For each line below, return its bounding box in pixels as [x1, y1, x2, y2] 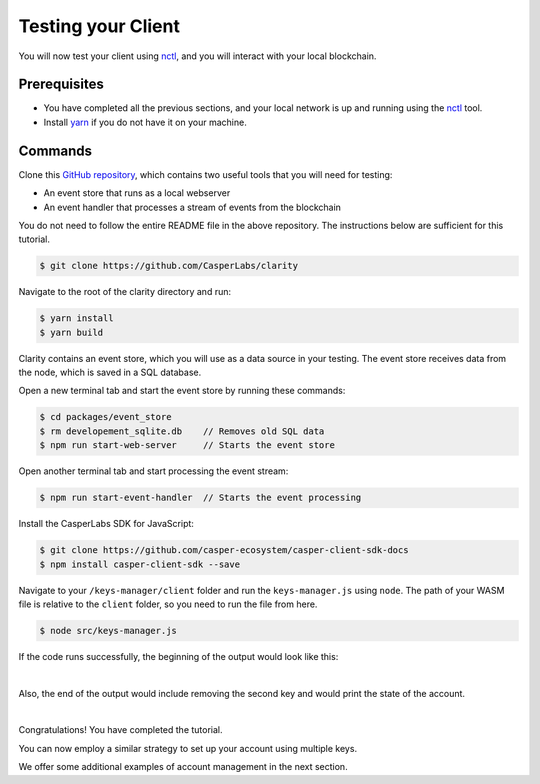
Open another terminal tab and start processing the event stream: [18, 465, 289, 477]
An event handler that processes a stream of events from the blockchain [43, 201, 342, 213]
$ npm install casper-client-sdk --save [39, 558, 240, 570]
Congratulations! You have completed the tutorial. [18, 724, 224, 736]
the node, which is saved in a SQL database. [18, 366, 202, 379]
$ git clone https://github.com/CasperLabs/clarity [39, 260, 299, 272]
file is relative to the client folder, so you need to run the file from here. [18, 598, 318, 610]
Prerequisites [18, 76, 104, 93]
